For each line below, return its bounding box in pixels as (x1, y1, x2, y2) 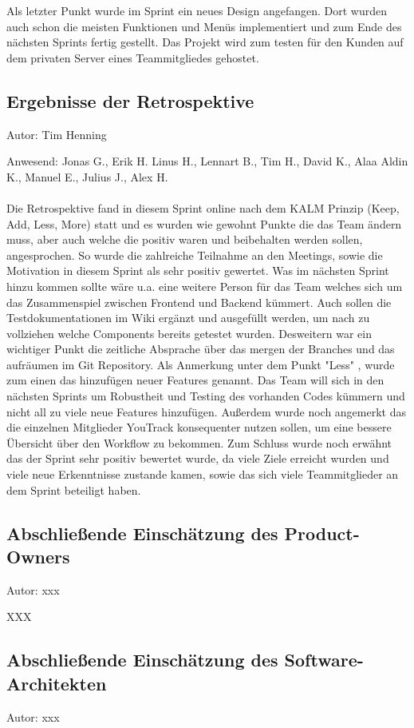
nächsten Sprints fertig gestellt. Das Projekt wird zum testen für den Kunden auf (6, 34, 404, 50)
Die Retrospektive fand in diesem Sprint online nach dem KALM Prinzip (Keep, (6, 199, 400, 216)
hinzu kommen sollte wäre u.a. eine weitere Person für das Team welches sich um (6, 277, 403, 294)
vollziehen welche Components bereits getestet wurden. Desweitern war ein (6, 324, 372, 341)
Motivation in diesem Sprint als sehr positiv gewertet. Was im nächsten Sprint (6, 262, 389, 279)
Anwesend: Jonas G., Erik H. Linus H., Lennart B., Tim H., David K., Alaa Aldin (6, 153, 408, 169)
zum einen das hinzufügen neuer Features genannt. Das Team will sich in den (6, 372, 384, 388)
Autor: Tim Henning (6, 125, 107, 142)
